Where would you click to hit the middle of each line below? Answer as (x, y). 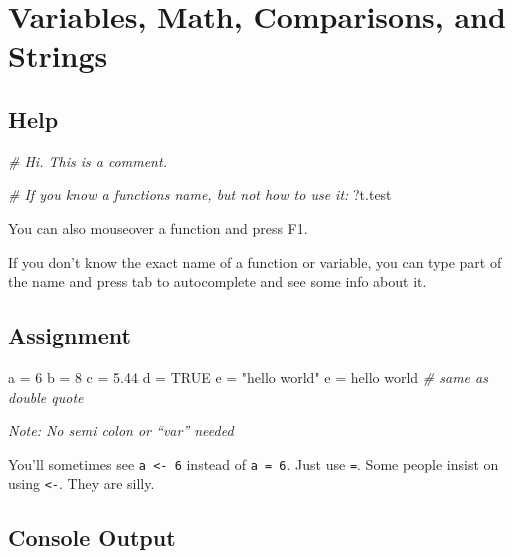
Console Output (92, 537)
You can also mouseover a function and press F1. (158, 227)
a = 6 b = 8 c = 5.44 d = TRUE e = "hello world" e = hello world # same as (248, 376)
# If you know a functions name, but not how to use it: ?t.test (200, 194)
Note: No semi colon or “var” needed (121, 430)
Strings (58, 55)
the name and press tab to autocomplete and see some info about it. (217, 281)
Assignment (69, 335)
